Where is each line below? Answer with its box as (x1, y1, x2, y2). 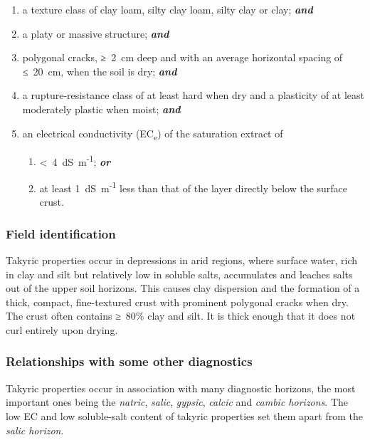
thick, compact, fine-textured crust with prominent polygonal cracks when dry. (6, 294, 349, 309)
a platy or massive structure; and (22, 26, 169, 41)
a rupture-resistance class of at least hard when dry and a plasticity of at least (22, 88, 365, 103)
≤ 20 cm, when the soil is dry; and (22, 63, 177, 78)
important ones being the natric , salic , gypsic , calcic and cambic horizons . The (6, 394, 349, 409)
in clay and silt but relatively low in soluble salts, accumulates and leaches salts (6, 266, 353, 281)
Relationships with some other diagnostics (6, 352, 253, 370)
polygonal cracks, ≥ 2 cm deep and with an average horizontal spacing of (22, 50, 343, 65)
